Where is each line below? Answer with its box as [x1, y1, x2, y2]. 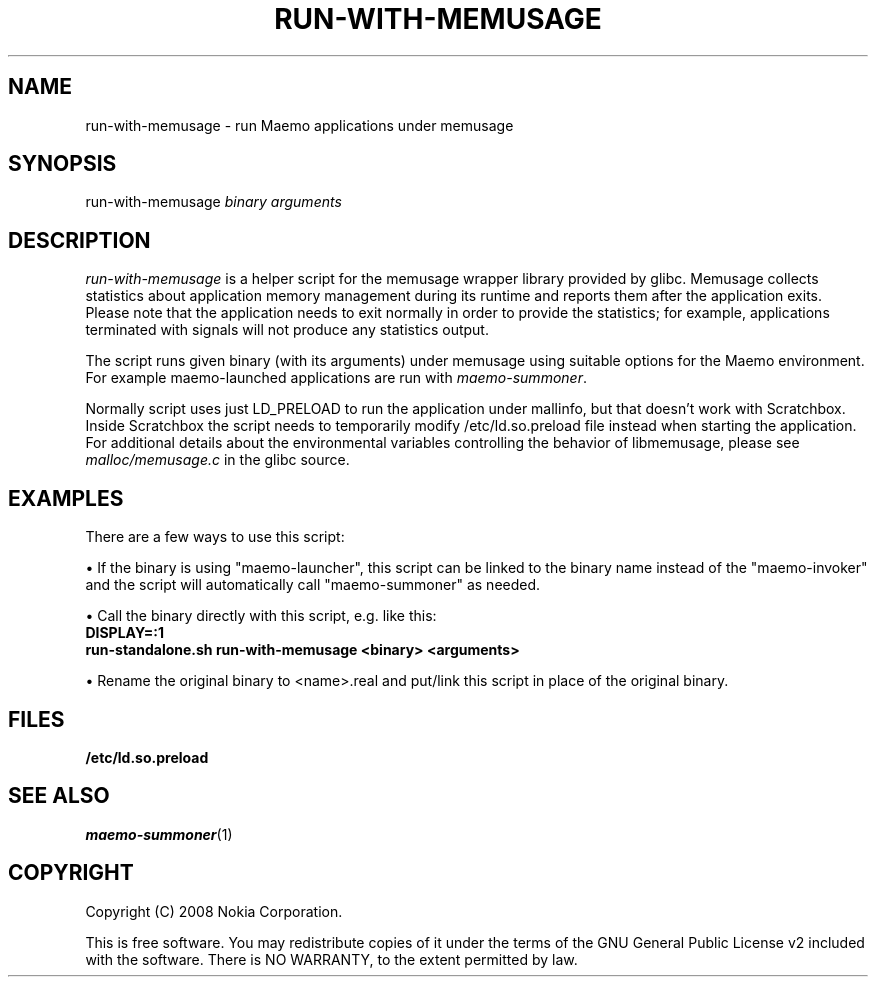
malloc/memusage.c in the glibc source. [85, 451, 350, 469]
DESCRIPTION [8, 227, 151, 253]
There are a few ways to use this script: [85, 528, 345, 546]
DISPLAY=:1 [85, 624, 165, 642]
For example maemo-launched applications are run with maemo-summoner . [85, 369, 587, 387]
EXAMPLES [8, 485, 124, 511]
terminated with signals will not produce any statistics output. [85, 321, 489, 339]
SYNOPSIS [8, 151, 117, 177]
